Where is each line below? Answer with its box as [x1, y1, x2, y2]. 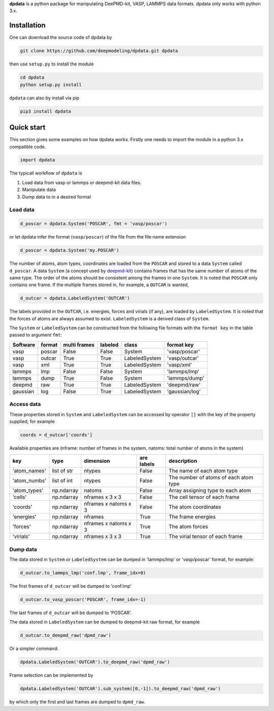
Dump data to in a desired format [22, 193, 91, 200]
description [168, 457, 197, 464]
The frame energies [168, 513, 216, 520]
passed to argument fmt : [9, 332, 62, 338]
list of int [52, 477, 73, 484]
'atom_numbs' [12, 477, 47, 484]
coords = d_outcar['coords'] [20, 432, 93, 437]
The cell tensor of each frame [168, 494, 239, 501]
